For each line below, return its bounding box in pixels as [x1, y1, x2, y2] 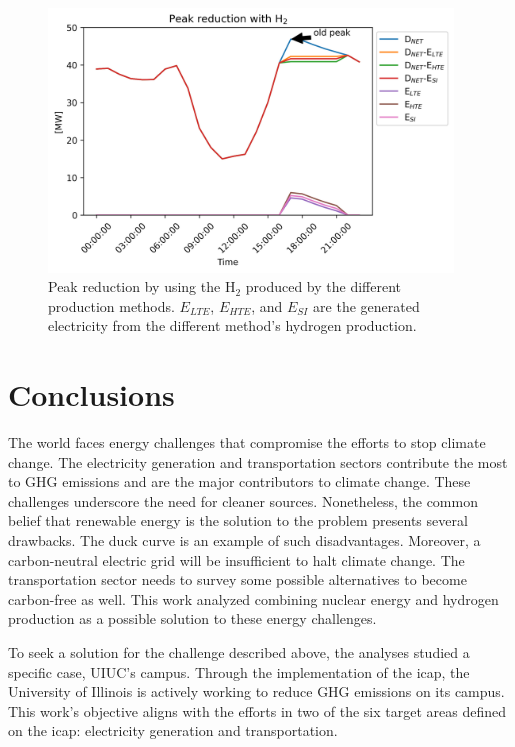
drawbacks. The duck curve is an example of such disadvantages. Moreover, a [8, 530, 481, 551]
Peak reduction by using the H [48, 276, 236, 297]
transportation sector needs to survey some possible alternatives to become [8, 569, 467, 590]
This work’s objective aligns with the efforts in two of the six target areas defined [8, 700, 506, 721]
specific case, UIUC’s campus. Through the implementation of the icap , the [8, 661, 470, 682]
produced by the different [245, 276, 401, 297]
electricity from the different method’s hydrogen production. [48, 315, 417, 336]
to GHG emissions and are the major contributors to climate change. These [8, 471, 471, 492]
